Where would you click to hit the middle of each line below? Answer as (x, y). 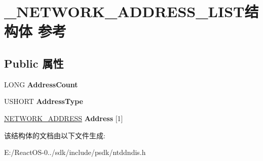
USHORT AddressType (44, 101)
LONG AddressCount (41, 84)
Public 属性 (34, 63)
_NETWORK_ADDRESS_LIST (124, 11)
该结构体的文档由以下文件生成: (55, 135)
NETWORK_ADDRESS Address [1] (64, 118)
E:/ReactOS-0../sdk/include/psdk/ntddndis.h (75, 152)
